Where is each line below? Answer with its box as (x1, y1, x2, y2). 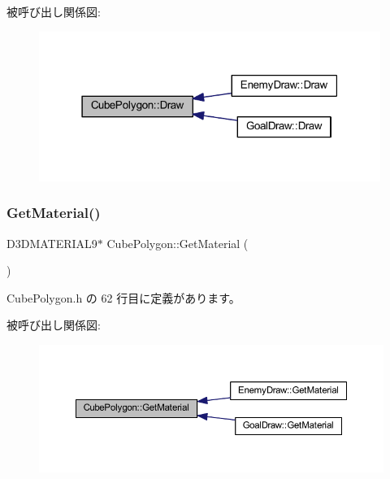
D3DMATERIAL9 (6, 234, 97, 251)
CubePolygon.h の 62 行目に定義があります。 (6, 289, 240, 306)
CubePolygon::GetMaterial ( (106, 234, 249, 251)
